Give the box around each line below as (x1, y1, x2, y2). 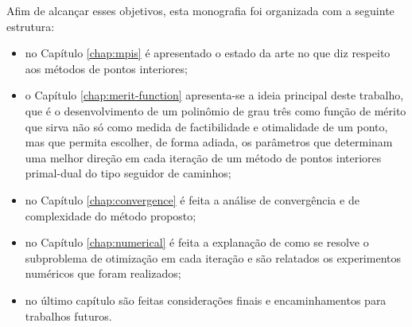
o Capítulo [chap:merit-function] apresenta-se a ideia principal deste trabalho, (25, 87, 404, 103)
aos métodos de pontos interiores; (25, 60, 188, 76)
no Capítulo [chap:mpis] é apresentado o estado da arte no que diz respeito (25, 45, 391, 61)
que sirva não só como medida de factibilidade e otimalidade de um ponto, (25, 118, 388, 134)
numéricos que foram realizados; (25, 265, 181, 282)
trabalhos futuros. (25, 307, 112, 324)
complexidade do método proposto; (25, 207, 196, 224)
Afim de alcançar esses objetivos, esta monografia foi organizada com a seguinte (6, 2, 395, 18)
